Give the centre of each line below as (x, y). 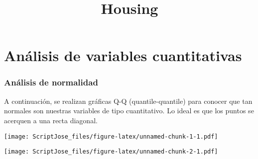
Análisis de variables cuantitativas (123, 55)
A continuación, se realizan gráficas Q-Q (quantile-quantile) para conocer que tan (128, 101)
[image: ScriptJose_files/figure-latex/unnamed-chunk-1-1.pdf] (111, 136)
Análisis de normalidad (51, 82)
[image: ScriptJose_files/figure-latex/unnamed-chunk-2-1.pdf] (111, 152)
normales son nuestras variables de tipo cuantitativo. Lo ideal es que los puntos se (129, 111)
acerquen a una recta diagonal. (51, 120)
